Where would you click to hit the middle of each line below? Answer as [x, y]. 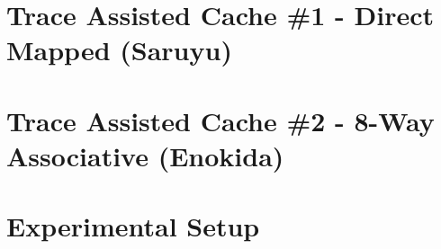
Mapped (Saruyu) [119, 50]
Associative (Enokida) [145, 155]
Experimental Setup [133, 226]
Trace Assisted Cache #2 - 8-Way [220, 120]
